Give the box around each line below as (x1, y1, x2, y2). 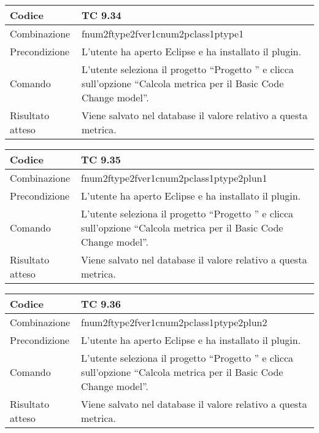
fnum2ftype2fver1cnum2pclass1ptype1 (81, 26, 244, 41)
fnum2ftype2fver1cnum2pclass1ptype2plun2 (81, 315, 267, 329)
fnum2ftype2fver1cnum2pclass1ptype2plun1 (81, 171, 267, 185)
